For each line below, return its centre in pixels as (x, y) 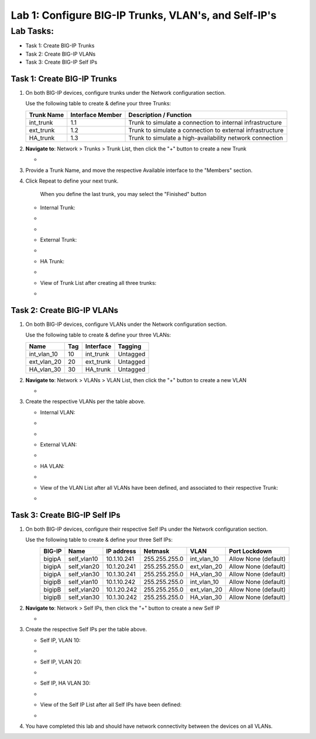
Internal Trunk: (58, 207)
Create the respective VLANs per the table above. (85, 401)
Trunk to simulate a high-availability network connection (206, 138)
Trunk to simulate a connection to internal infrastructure (205, 122)
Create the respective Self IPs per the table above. (86, 630)
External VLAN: (59, 444)
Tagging (130, 346)
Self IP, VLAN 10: (61, 640)
